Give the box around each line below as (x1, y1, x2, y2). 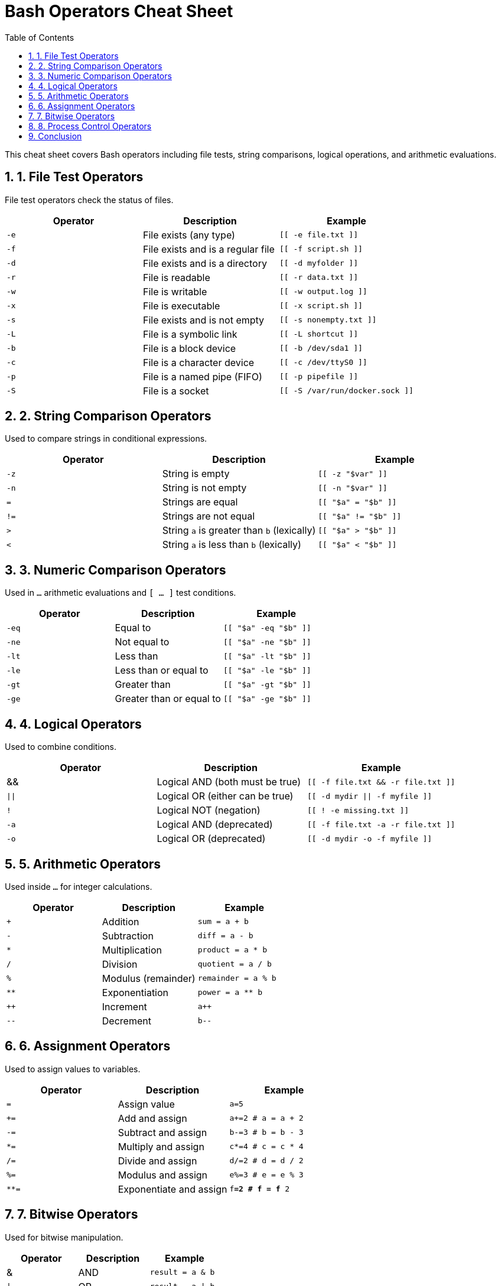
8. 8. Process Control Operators (28, 120, 152, 131)
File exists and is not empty (142, 314, 265, 326)
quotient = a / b (197, 959, 272, 969)
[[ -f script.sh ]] (279, 244, 363, 254)
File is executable (142, 299, 220, 312)
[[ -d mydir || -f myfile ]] (307, 791, 432, 801)
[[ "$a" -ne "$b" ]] (223, 637, 311, 647)
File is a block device (142, 342, 236, 354)
